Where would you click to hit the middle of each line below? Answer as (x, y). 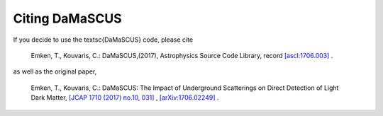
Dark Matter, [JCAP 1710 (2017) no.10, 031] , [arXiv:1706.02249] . (125, 98)
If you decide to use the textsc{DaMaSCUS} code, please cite (103, 40)
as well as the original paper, (55, 71)
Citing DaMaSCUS (67, 18)
